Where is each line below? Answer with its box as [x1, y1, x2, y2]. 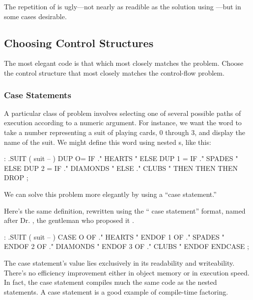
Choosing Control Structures [4, 35, 154, 50]
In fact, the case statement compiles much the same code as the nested [4, 277, 217, 287]
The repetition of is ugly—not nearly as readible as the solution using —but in [4, 1, 241, 11]
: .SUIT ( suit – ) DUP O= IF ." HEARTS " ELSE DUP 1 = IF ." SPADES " [4, 153, 238, 164]
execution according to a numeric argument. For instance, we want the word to [4, 117, 242, 128]
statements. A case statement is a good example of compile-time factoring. [4, 286, 228, 297]
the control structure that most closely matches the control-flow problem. [4, 67, 225, 78]
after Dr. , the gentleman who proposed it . [4, 215, 134, 225]
